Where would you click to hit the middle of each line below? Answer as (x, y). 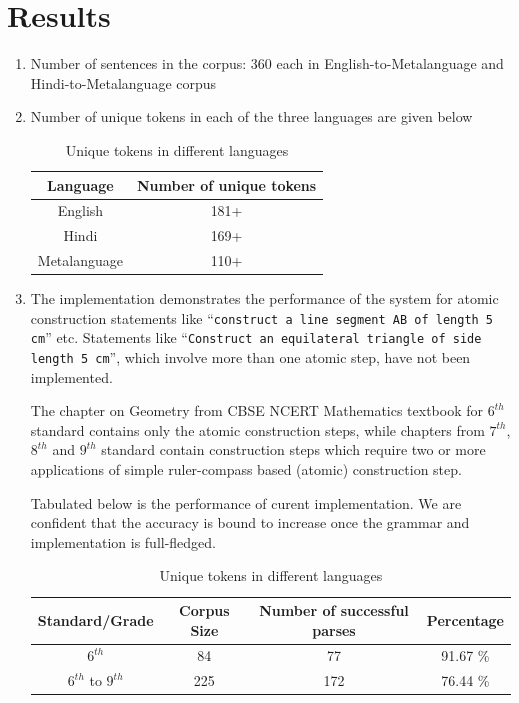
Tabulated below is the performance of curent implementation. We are (246, 502)
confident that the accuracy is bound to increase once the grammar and (250, 522)
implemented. (71, 376)
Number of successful (334, 610)
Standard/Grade (95, 619)
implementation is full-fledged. (123, 541)
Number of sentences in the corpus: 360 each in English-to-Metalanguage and (267, 63)
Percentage (465, 619)
